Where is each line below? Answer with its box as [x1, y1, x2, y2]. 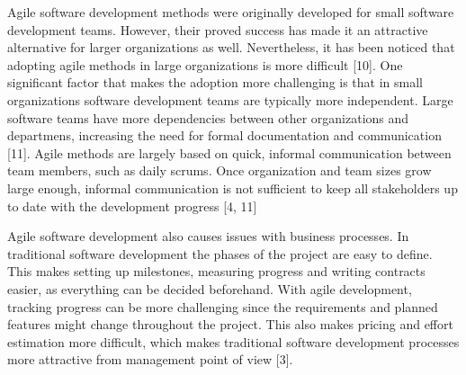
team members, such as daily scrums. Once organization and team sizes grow [7, 161, 432, 180]
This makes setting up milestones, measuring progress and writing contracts [7, 262, 426, 281]
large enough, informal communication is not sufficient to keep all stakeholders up [7, 178, 458, 197]
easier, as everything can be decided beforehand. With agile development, [7, 279, 412, 298]
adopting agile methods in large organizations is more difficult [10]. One [7, 55, 403, 74]
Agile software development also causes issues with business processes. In [7, 227, 409, 246]
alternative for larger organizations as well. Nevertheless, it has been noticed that [7, 38, 455, 57]
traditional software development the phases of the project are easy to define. [7, 244, 433, 263]
